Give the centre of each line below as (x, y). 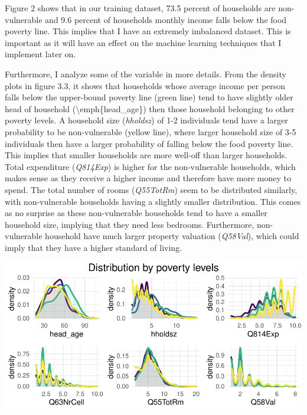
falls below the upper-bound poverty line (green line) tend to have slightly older (149, 97)
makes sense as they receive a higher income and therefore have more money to (148, 178)
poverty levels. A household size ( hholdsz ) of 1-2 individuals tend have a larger (146, 120)
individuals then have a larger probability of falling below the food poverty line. (149, 143)
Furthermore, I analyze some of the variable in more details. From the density (146, 73)
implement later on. (40, 54)
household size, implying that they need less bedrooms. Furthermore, (130, 224)
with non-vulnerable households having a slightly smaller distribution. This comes (153, 201)
